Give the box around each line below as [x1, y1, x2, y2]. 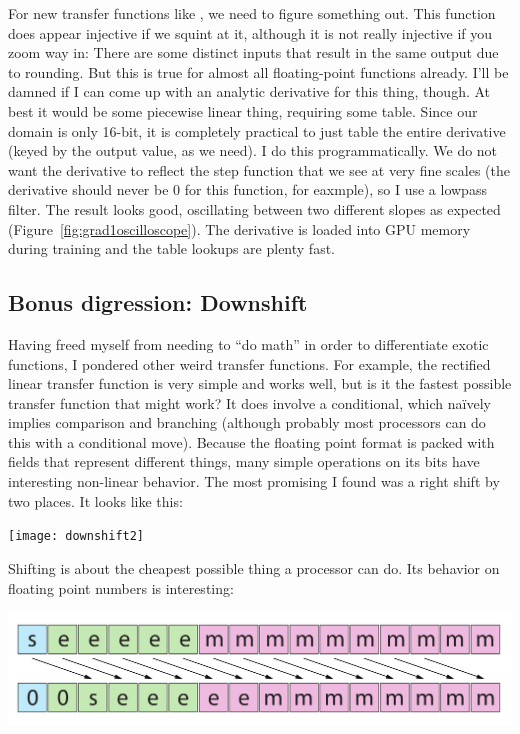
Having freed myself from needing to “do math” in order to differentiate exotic [8, 333, 489, 354]
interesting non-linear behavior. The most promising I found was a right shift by [8, 471, 500, 492]
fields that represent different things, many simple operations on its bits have [8, 451, 480, 472]
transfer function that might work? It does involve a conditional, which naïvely [8, 392, 491, 413]
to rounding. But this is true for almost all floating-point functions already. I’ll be [8, 61, 509, 82]
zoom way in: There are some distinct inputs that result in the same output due [8, 42, 499, 63]
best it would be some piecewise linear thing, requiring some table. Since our [8, 100, 478, 121]
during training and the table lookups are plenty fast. [8, 238, 335, 259]
